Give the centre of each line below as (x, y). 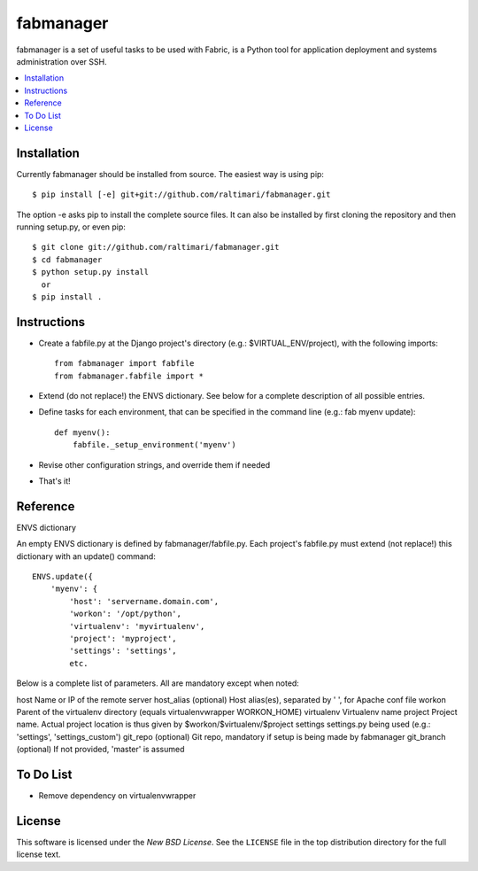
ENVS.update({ (62, 577)
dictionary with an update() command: (86, 556)
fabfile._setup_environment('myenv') (154, 445)
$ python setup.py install (91, 272)
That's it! (54, 481)
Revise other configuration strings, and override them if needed (154, 464)
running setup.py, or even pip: (71, 227)
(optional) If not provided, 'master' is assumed (100, 750)
